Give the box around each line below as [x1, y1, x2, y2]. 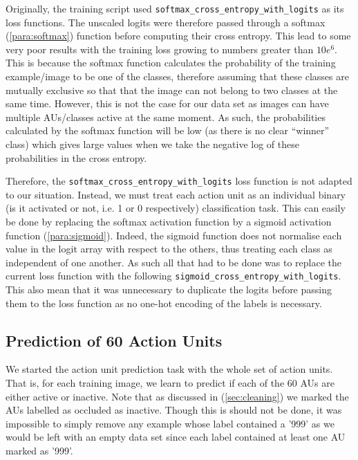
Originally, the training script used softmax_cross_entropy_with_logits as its [6, 1, 344, 15]
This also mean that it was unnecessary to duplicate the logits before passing [6, 282, 332, 297]
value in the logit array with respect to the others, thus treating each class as [6, 241, 332, 256]
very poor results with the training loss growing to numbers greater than [6, 42, 314, 56]
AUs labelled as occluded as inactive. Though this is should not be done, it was [6, 403, 342, 417]
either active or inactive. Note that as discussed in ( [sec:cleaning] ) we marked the [6, 389, 349, 403]
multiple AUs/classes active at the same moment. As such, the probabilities [6, 109, 326, 124]
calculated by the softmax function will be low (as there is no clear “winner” [6, 123, 330, 138]
